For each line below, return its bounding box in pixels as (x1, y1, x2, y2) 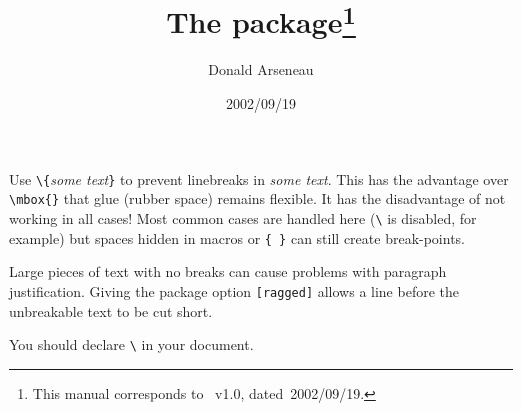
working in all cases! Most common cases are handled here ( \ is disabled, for (9, 207, 477, 228)
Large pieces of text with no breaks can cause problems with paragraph (9, 261, 447, 282)
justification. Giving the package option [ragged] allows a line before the (9, 280, 459, 301)
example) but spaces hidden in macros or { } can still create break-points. (9, 227, 466, 248)
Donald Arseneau (208, 59, 314, 80)
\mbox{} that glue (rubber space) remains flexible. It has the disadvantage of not (9, 188, 506, 209)
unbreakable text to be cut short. (9, 300, 213, 321)
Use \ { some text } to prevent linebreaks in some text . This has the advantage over (9, 168, 509, 189)
